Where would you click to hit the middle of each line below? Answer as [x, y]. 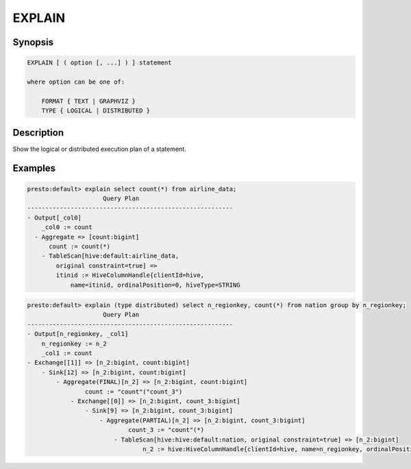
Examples [34, 168]
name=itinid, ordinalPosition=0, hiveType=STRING [155, 285]
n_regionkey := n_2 [74, 344]
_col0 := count [67, 227]
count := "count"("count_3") [134, 392]
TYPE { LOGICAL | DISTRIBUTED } [96, 111]
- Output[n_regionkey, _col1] [78, 334]
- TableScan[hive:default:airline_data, [110, 256]
